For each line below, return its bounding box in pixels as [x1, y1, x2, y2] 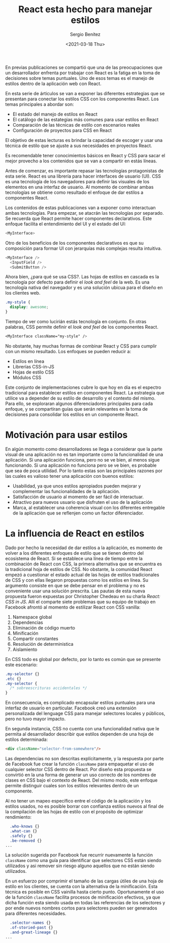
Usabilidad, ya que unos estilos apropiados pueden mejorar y [12, 482, 141, 489]
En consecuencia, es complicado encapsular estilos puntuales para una [5, 700, 155, 706]
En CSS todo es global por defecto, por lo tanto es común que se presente [5, 656, 161, 662]
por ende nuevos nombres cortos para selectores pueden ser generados [5, 905, 157, 911]
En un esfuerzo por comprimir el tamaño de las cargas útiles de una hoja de [5, 878, 164, 884]
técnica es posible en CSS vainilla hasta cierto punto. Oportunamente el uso [5, 889, 164, 895]
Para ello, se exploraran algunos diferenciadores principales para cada [5, 401, 153, 407]
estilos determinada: [5, 736, 48, 742]
